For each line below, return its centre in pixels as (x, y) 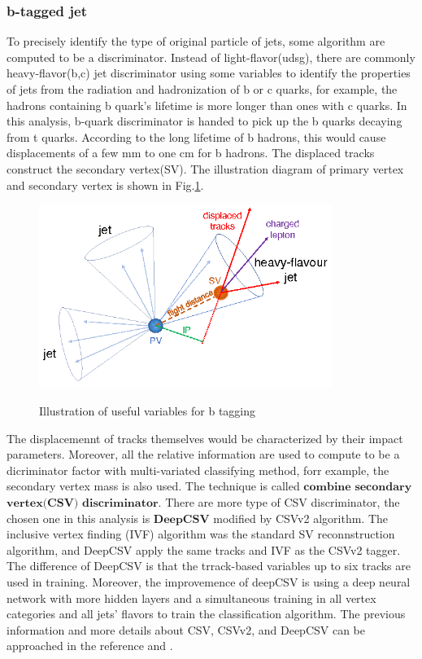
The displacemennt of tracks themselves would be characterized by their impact (205, 438)
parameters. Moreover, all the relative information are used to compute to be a (203, 454)
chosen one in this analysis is (78, 518)
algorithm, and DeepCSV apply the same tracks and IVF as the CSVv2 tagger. (204, 549)
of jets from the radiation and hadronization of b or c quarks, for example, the (202, 89)
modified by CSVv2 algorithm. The (301, 518)
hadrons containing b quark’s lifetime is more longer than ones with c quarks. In (207, 105)
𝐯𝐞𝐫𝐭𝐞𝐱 (25, 503)
